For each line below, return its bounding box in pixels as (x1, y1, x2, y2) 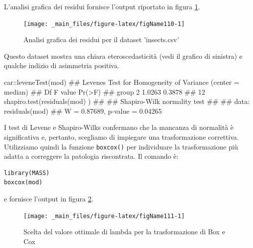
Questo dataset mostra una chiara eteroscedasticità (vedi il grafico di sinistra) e (4, 50, 243, 61)
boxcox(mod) (4, 179, 43, 186)
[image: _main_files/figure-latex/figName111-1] (23, 212, 185, 220)
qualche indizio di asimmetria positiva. (4, 60, 119, 71)
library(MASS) (4, 169, 50, 176)
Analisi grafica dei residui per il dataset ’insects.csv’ (23, 34, 179, 45)
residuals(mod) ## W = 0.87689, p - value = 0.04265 (4, 105, 162, 116)
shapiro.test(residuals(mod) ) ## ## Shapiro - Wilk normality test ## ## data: (4, 96, 250, 106)
